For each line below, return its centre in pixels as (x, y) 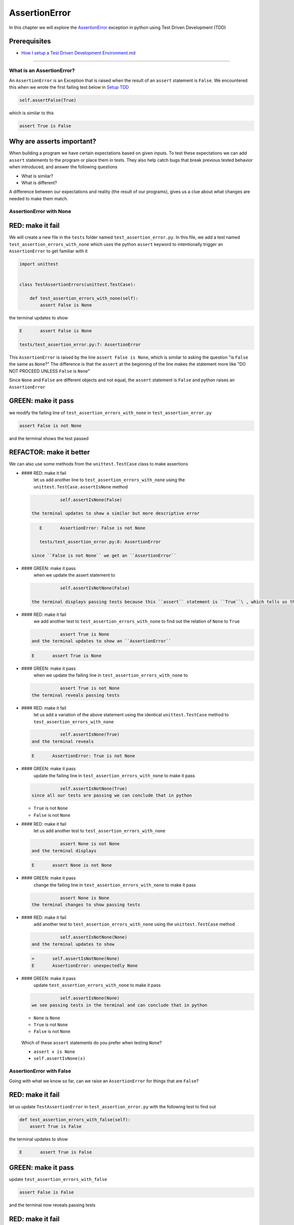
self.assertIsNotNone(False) (95, 588)
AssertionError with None (40, 211)
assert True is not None (90, 688)
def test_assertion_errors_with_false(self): (75, 1119)
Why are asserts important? (53, 141)
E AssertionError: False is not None (92, 528)
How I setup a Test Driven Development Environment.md (78, 53)
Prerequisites (30, 41)
